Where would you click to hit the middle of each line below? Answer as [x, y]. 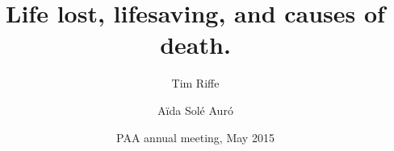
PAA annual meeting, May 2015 [195, 137]
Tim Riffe [195, 83]
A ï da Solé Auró [195, 110]
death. [195, 45]
